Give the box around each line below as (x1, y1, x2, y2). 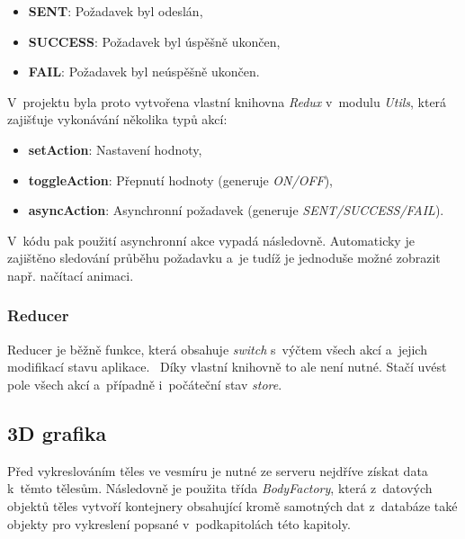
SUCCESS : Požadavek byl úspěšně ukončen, (28, 31, 281, 50)
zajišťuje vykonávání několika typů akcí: (7, 110, 228, 129)
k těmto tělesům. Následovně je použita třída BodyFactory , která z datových (7, 479, 433, 498)
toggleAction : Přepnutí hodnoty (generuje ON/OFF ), (28, 170, 334, 189)
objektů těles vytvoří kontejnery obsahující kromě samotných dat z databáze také (7, 496, 458, 515)
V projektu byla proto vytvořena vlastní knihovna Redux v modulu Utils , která (7, 92, 447, 111)
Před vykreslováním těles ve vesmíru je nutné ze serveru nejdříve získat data (7, 461, 428, 480)
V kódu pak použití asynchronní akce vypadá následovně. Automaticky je (7, 230, 415, 249)
